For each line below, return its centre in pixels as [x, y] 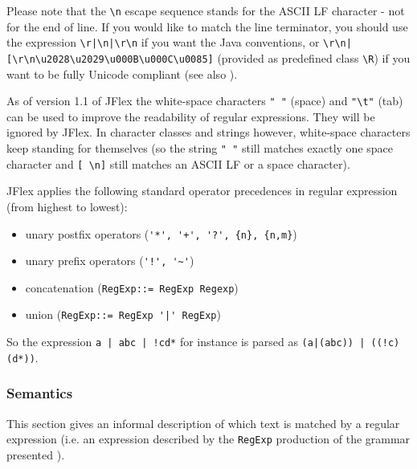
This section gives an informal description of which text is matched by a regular [203, 423]
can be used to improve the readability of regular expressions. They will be [191, 116]
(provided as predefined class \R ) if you [314, 57]
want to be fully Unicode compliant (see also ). [122, 73]
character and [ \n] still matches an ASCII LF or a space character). [178, 163]
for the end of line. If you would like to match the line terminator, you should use [207, 26]
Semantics [40, 393]
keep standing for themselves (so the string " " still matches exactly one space [200, 148]
